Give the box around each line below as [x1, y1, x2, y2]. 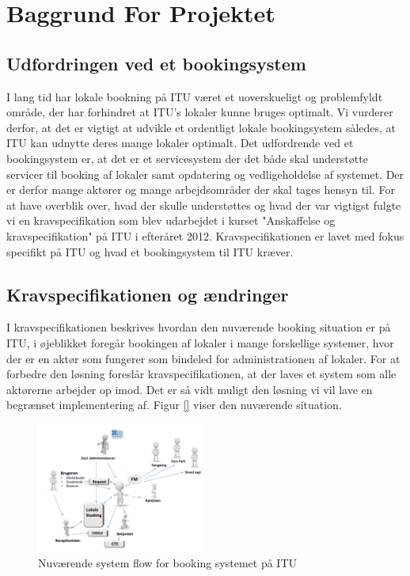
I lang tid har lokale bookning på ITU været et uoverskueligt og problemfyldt [6, 88, 383, 104]
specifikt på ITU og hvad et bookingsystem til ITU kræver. [6, 243, 294, 260]
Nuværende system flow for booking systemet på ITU [38, 554, 298, 570]
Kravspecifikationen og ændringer [6, 282, 289, 306]
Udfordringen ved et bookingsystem [6, 51, 306, 75]
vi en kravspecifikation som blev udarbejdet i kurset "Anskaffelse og [6, 212, 336, 229]
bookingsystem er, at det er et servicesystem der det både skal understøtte [6, 150, 368, 166]
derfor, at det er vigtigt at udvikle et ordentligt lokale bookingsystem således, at [6, 119, 397, 135]
